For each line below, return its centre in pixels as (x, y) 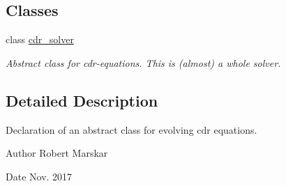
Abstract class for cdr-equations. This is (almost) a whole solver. (143, 62)
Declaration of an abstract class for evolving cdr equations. (131, 129)
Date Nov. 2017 (39, 176)
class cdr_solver (40, 39)
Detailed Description (82, 100)
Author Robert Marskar (57, 153)
